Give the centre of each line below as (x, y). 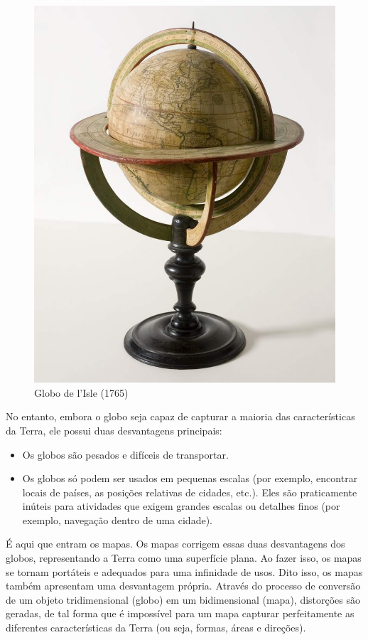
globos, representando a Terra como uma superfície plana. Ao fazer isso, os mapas (184, 558)
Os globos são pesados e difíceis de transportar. (125, 454)
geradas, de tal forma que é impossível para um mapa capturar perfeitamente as (180, 613)
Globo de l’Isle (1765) (81, 392)
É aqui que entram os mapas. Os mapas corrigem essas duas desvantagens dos (175, 544)
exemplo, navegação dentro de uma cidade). (117, 519)
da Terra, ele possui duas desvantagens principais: (114, 430)
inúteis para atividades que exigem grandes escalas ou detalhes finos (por (181, 506)
